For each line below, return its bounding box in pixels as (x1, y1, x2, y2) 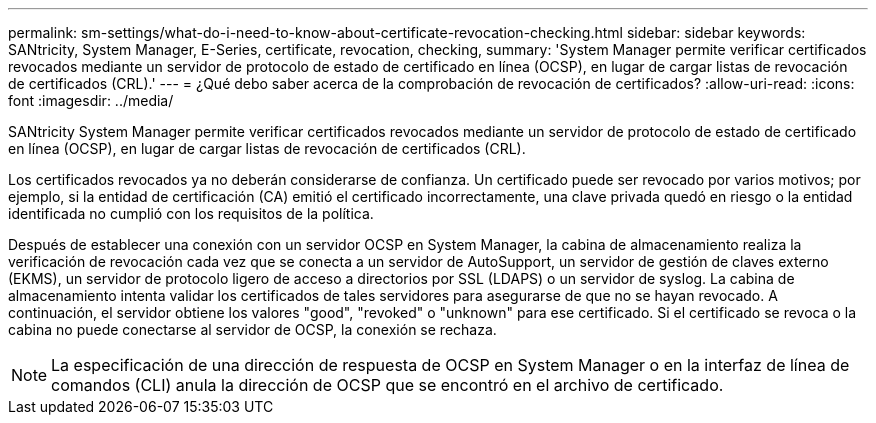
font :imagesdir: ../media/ (8, 92, 174, 109)
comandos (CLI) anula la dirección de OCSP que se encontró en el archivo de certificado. (51, 375, 724, 395)
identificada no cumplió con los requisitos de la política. (8, 205, 374, 222)
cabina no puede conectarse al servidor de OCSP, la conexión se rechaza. (8, 321, 497, 338)
